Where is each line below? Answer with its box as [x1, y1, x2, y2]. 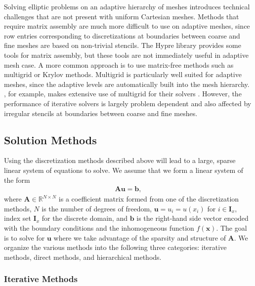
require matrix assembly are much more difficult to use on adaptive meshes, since [4, 21, 250, 31]
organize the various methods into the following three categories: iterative [4, 242, 227, 252]
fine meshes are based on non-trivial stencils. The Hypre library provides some [4, 40, 241, 50]
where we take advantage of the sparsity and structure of [53, 232, 226, 243]
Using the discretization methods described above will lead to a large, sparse [4, 155, 236, 165]
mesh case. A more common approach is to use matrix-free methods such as [4, 59, 234, 70]
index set [4, 213, 31, 223]
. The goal [216, 222, 247, 233]
